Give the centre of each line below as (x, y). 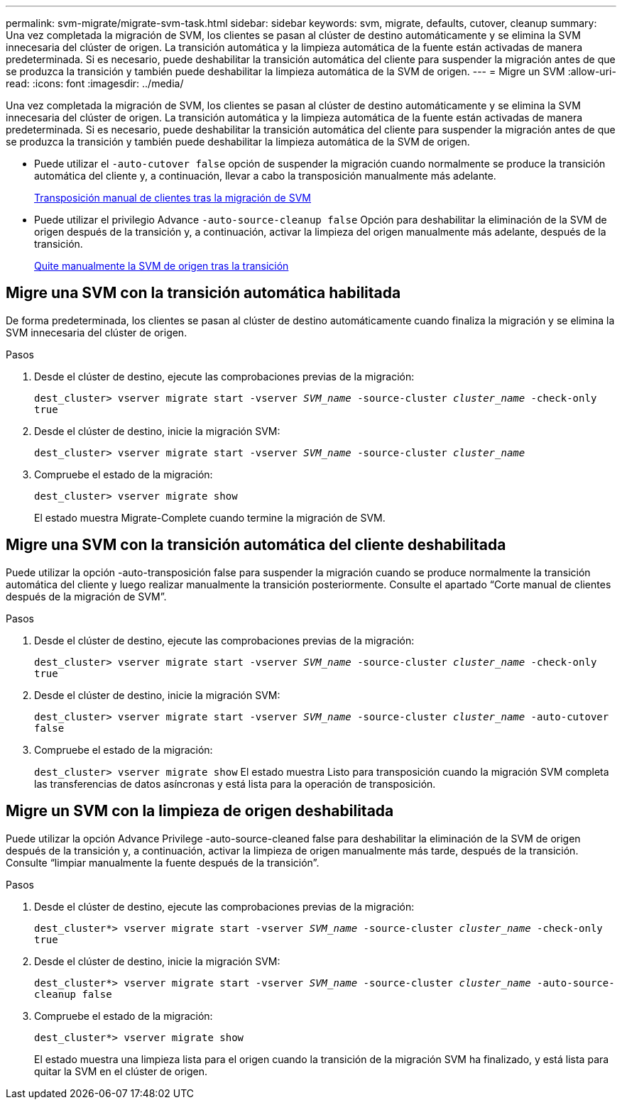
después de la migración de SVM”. (86, 596)
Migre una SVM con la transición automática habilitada (203, 293)
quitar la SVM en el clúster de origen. (121, 1071)
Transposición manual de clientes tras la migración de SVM (173, 198)
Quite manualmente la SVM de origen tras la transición (162, 266)
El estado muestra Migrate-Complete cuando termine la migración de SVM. (210, 517)
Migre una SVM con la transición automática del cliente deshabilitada (256, 545)
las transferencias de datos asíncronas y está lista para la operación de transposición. (235, 784)
